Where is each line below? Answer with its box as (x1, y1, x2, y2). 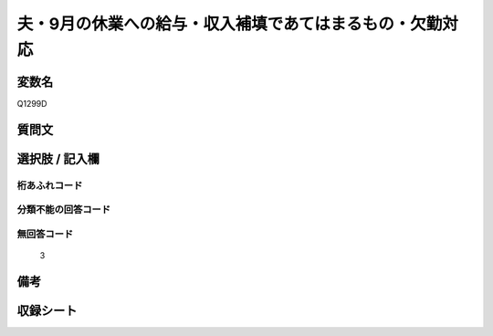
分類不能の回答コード (16, 204, 111, 216)
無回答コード (16, 227, 74, 240)
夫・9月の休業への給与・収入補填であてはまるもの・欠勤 (16, 14, 443, 34)
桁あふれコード (16, 179, 83, 192)
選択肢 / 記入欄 (16, 151, 100, 166)
